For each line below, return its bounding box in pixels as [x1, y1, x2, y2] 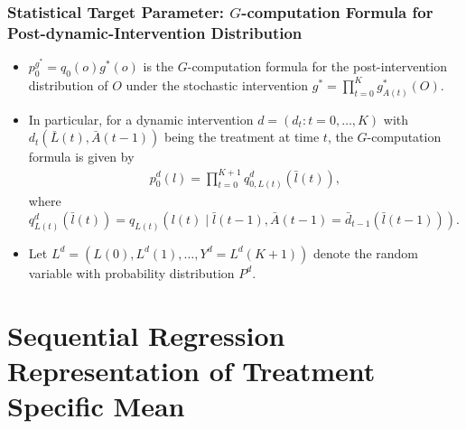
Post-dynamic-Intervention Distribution [7, 21, 303, 43]
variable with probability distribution [28, 263, 235, 282]
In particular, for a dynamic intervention [28, 109, 254, 128]
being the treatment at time [164, 127, 320, 146]
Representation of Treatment [7, 351, 376, 388]
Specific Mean [7, 387, 185, 424]
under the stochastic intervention [126, 75, 309, 94]
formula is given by [28, 147, 135, 166]
